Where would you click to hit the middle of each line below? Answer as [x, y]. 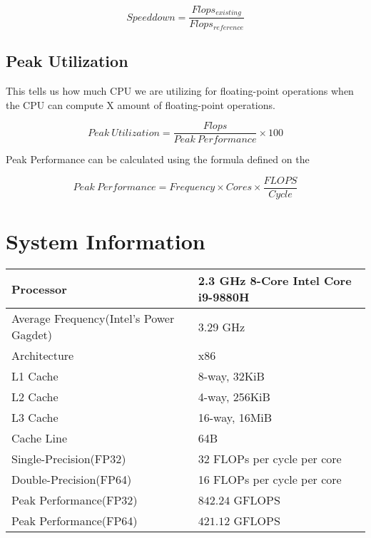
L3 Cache [35, 418]
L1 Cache [35, 376]
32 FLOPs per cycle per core [270, 459]
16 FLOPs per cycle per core [270, 480]
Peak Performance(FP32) [75, 500]
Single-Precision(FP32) [69, 459]
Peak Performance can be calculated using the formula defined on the [158, 159]
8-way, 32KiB [231, 376]
